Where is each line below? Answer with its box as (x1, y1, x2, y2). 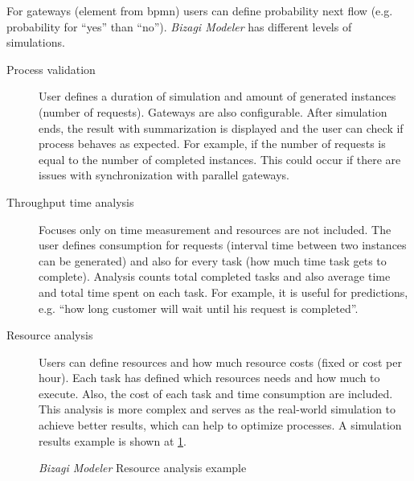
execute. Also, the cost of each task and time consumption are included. (39, 384, 393, 401)
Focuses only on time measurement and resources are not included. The (39, 220, 391, 237)
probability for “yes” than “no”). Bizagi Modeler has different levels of (6, 18, 352, 35)
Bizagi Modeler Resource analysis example (39, 459, 247, 476)
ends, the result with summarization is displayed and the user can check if (39, 119, 404, 136)
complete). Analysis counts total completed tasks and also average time (39, 268, 391, 285)
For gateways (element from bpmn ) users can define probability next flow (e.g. (6, 2, 393, 18)
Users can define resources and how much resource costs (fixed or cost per (39, 353, 402, 370)
